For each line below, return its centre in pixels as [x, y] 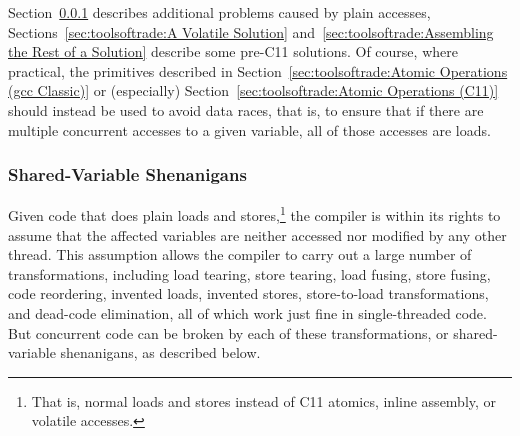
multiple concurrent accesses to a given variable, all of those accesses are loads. [249, 129]
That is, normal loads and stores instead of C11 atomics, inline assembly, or [264, 400]
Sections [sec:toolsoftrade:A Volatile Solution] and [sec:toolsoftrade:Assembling [251, 31]
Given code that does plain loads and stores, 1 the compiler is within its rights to [254, 214]
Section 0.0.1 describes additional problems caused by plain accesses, [219, 12]
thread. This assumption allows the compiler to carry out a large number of [240, 254]
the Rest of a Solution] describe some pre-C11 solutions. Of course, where [233, 51]
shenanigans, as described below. [160, 352]
